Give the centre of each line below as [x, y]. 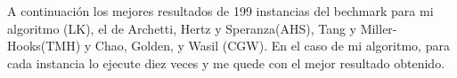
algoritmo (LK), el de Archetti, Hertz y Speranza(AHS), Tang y [182, 28]
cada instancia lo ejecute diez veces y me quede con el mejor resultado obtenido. [226, 62]
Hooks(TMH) [44, 46]
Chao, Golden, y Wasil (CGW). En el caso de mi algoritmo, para [272, 46]
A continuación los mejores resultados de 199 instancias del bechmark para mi [220, 11]
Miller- [379, 28]
